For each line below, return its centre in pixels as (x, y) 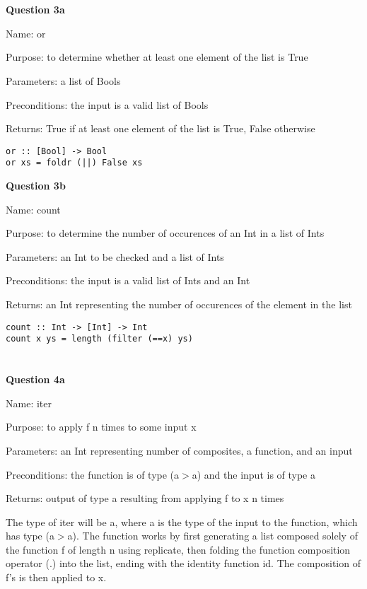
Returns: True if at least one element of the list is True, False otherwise (161, 128)
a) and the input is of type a (254, 474)
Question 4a (35, 379)
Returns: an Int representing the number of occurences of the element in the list (179, 304)
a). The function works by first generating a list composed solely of (212, 536)
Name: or (26, 33)
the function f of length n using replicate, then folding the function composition (178, 549)
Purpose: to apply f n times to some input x (101, 427)
